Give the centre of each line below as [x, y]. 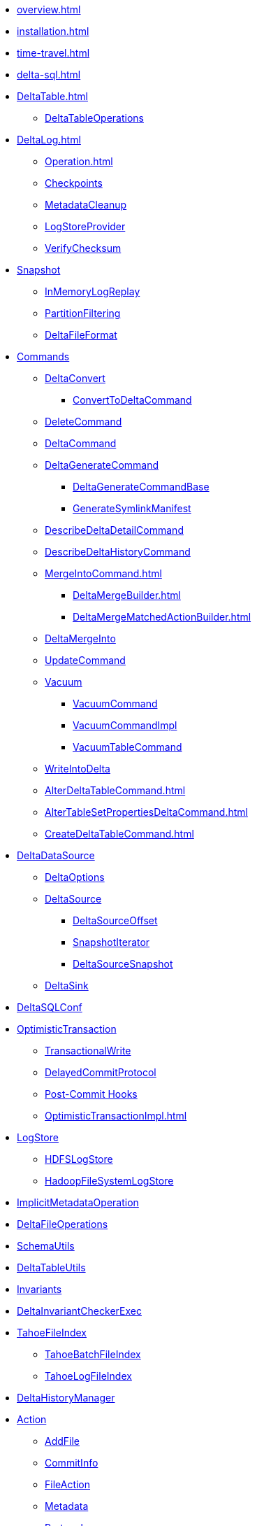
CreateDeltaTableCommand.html [119, 834]
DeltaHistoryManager [66, 1398]
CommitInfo [72, 1463]
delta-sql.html [49, 75]
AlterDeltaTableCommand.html [115, 790]
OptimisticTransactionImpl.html [116, 1116]
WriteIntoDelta [78, 769]
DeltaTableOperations [95, 118]
